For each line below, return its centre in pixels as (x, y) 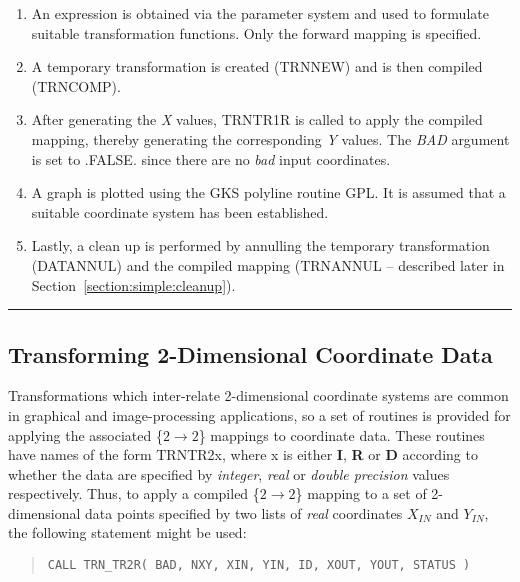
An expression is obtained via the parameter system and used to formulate (260, 13)
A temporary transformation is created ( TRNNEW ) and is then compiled (257, 66)
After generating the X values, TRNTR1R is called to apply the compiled (257, 119)
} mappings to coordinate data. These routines (341, 434)
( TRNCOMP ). (76, 85)
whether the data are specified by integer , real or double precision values (229, 473)
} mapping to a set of (361, 493)
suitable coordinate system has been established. (180, 211)
